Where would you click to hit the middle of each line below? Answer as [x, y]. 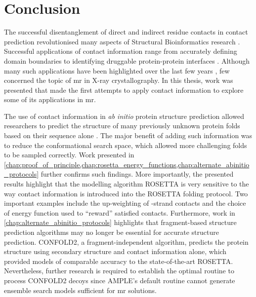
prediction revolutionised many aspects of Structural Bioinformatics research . [122, 41]
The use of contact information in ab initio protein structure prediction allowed [124, 116]
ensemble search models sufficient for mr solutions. [80, 290]
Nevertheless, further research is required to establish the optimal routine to [119, 271]
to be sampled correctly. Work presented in [69, 155]
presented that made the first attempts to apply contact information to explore [124, 90]
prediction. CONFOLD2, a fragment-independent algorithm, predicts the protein [126, 241]
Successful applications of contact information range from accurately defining [121, 51]
